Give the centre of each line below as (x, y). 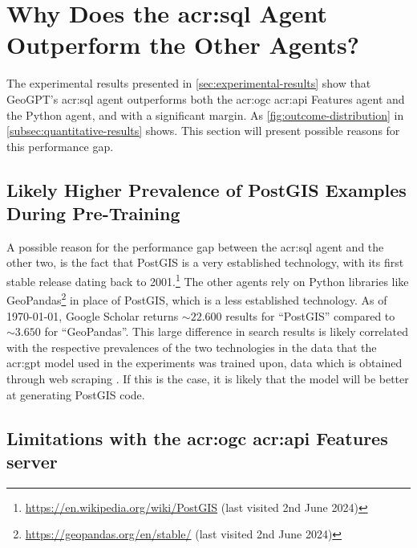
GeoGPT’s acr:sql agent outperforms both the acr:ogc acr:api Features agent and (206, 98)
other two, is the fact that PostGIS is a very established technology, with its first (205, 262)
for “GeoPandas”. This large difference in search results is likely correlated (227, 331)
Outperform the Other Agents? (183, 45)
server (32, 461)
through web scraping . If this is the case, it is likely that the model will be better (208, 378)
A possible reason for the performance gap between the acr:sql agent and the (195, 246)
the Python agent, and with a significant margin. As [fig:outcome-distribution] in (205, 115)
